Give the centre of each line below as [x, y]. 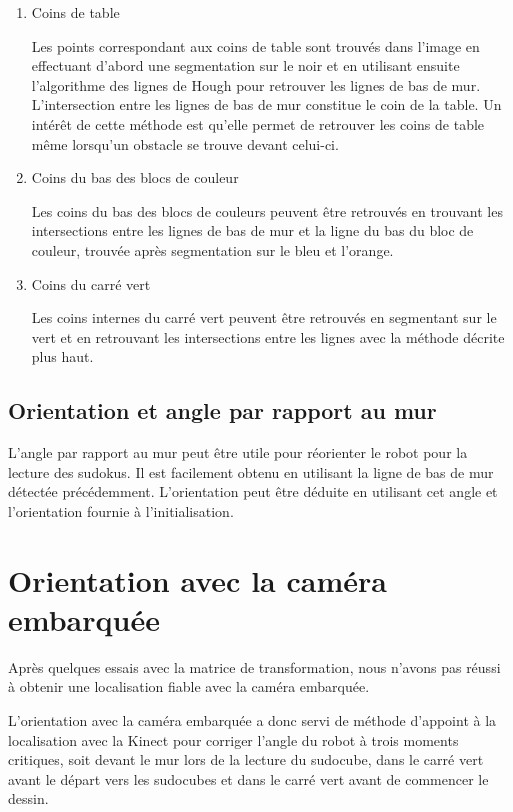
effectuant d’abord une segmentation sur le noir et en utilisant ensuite [245, 65]
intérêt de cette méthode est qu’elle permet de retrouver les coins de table [258, 123]
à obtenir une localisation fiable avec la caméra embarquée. [189, 686]
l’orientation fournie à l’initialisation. [121, 510]
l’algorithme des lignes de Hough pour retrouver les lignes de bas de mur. [256, 84]
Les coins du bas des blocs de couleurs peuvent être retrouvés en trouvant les [267, 210]
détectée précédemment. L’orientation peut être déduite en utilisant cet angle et [253, 491]
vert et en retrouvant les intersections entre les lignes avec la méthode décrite [268, 336]
